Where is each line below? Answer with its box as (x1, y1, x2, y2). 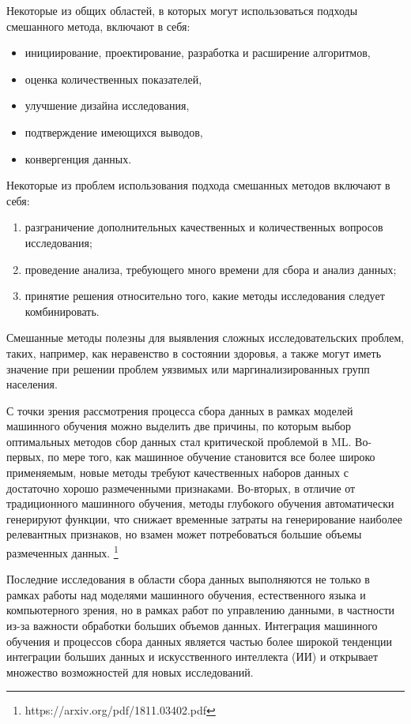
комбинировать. (25, 302, 100, 319)
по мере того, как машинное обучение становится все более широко (47, 448, 375, 465)
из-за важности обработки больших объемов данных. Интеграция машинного (6, 617, 378, 634)
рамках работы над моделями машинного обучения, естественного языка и (6, 586, 366, 602)
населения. (6, 376, 58, 392)
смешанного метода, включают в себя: (6, 17, 190, 34)
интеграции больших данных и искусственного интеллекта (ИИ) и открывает (6, 648, 379, 665)
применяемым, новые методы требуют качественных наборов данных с (6, 464, 349, 481)
